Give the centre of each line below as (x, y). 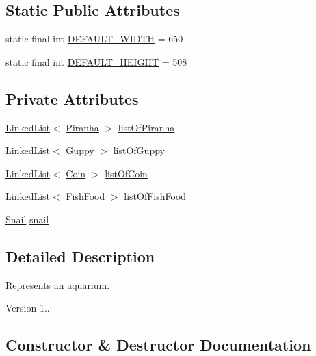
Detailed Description (80, 256)
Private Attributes (72, 98)
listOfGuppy (139, 150)
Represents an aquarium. (58, 284)
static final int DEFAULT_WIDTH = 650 (94, 39)
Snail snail (27, 219)
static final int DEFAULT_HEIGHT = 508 (96, 61)
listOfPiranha (146, 127)
